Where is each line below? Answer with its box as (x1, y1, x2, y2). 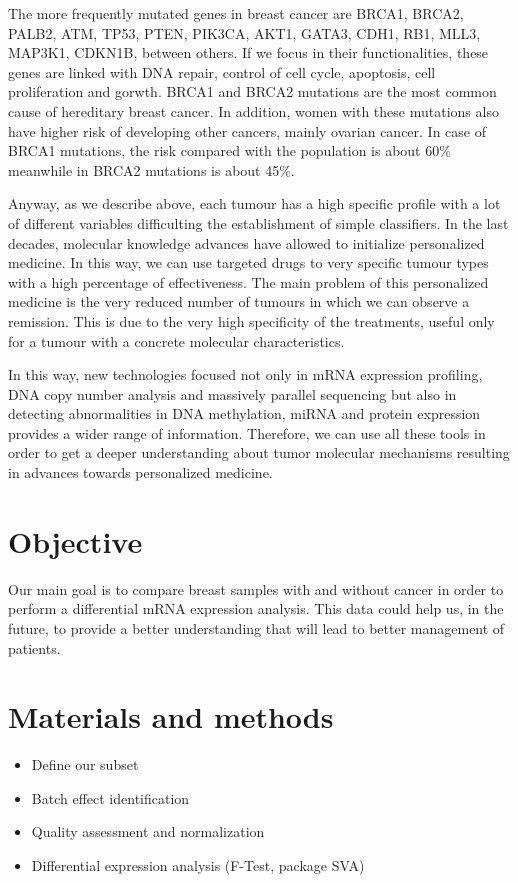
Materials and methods (8, 696, 334, 737)
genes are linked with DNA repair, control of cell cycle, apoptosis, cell (8, 61, 436, 82)
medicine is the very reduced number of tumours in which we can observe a (8, 291, 470, 312)
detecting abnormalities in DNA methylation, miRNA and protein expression (8, 403, 481, 424)
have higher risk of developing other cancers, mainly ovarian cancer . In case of (8, 120, 487, 141)
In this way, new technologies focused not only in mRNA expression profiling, (8, 364, 483, 385)
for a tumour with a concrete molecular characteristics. (8, 330, 345, 351)
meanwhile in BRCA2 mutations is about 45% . (8, 159, 295, 180)
